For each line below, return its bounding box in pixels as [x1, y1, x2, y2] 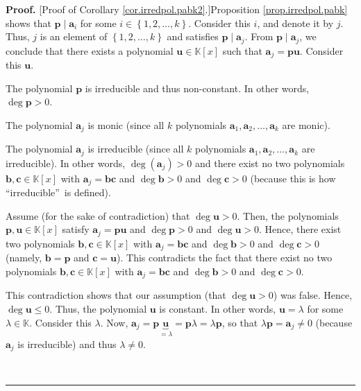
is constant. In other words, [159, 301, 276, 315]
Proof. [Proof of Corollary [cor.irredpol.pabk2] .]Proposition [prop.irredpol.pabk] [6, 2, 348, 16]
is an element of [40, 29, 108, 44]
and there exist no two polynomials [195, 155, 345, 170]
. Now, [100, 315, 128, 329]
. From [244, 29, 274, 44]
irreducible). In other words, [6, 155, 126, 170]
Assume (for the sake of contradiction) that [6, 208, 190, 223]
